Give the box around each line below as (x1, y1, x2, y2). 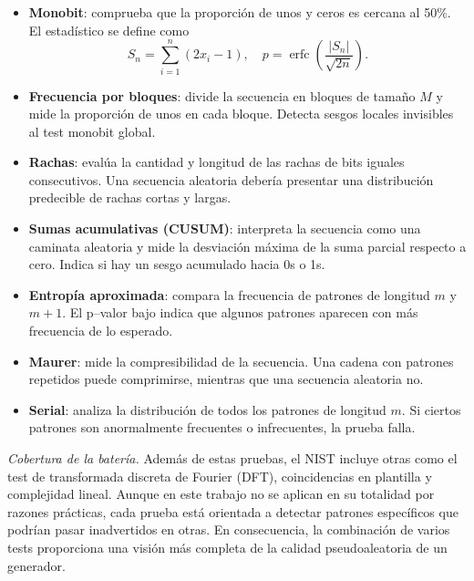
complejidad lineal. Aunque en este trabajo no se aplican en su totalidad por (7, 484, 435, 503)
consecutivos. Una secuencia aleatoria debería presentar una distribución (28, 170, 434, 189)
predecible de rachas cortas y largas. (28, 188, 232, 207)
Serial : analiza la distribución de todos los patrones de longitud (28, 399, 386, 419)
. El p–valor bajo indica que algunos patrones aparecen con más (62, 303, 418, 322)
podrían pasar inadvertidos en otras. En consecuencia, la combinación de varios (7, 520, 450, 539)
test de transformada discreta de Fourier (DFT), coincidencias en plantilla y (7, 466, 432, 485)
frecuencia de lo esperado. (28, 321, 173, 340)
